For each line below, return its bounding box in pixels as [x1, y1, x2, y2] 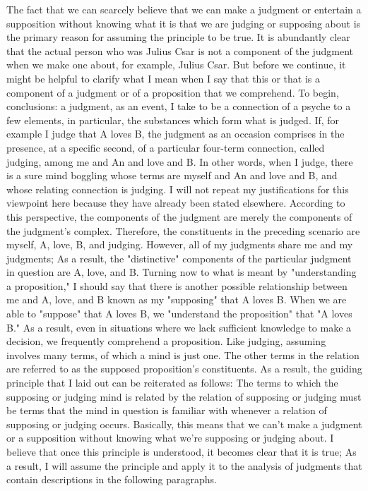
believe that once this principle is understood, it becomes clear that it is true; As [6, 444, 357, 459]
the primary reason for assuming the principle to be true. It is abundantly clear [6, 30, 350, 44]
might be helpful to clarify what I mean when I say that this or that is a [6, 71, 321, 85]
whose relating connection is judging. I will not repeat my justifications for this [6, 181, 349, 196]
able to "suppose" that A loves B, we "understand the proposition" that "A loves [6, 306, 352, 321]
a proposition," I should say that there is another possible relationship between [6, 278, 348, 293]
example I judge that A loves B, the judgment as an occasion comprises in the [6, 126, 345, 141]
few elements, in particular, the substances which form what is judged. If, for [6, 112, 340, 127]
